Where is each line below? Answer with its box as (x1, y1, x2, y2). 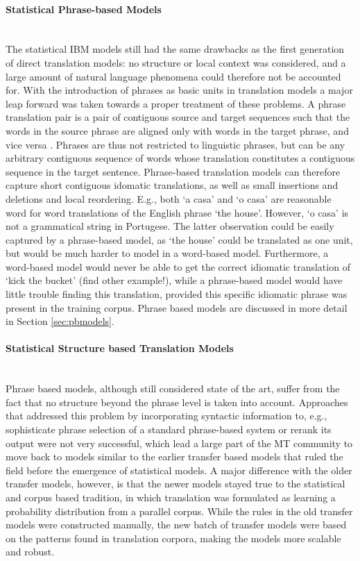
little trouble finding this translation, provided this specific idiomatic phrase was (6, 287, 348, 301)
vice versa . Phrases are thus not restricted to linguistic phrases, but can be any (6, 137, 345, 151)
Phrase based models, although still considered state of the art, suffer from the (6, 381, 340, 396)
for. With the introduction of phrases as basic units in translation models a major (6, 83, 353, 97)
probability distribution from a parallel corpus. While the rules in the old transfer (6, 503, 353, 518)
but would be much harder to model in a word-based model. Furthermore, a (6, 246, 329, 260)
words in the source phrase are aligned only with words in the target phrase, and (6, 123, 349, 137)
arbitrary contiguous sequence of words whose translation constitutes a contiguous (6, 151, 355, 165)
